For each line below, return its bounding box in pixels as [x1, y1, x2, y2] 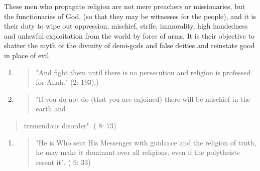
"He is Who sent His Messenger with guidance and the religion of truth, [36, 137, 256, 147]
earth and [36, 103, 66, 114]
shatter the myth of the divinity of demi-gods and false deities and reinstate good [4, 40, 255, 51]
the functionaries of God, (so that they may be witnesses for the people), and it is [4, 11, 256, 21]
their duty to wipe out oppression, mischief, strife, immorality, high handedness [4, 21, 248, 31]
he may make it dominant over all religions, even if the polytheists [36, 147, 240, 157]
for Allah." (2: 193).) [36, 77, 99, 87]
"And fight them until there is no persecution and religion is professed [36, 67, 251, 77]
